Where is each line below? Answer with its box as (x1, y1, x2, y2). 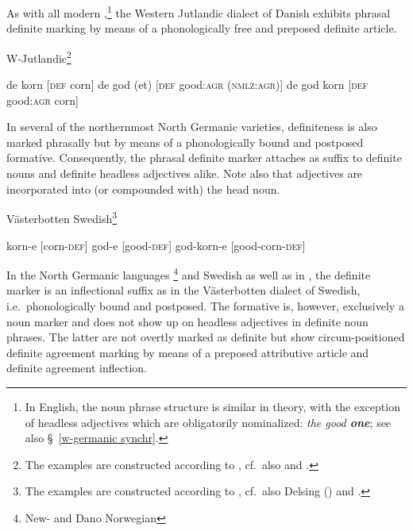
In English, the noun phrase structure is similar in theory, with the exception (25, 398, 400, 414)
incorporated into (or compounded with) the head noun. (6, 180, 280, 197)
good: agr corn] (6, 91, 79, 108)
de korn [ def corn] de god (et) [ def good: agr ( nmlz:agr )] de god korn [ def (6, 76, 369, 93)
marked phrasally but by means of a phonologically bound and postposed (6, 133, 364, 150)
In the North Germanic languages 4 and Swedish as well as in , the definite (6, 264, 371, 283)
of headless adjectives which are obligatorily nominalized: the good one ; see (25, 414, 392, 430)
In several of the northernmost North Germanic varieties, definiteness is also (6, 118, 377, 135)
